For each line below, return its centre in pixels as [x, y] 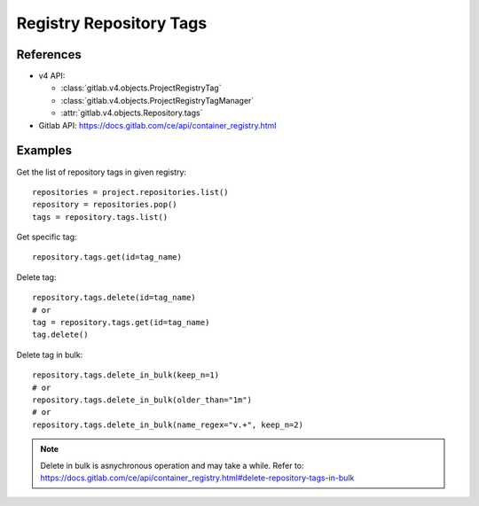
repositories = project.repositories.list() [131, 192]
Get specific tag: [47, 237]
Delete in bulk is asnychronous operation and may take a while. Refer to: [173, 465]
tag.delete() [60, 335]
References [49, 54]
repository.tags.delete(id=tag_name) [114, 298]
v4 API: [52, 76]
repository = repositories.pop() [105, 205]
